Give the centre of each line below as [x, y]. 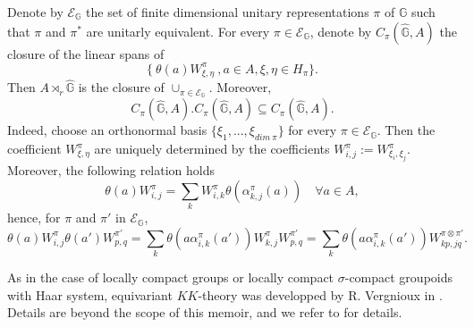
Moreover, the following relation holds [111, 170]
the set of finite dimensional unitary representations [228, 12]
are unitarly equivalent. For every [178, 31]
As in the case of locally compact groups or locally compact [171, 277]
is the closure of [121, 87]
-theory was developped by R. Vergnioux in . [320, 294]
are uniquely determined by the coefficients [212, 149]
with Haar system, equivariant [90, 294]
